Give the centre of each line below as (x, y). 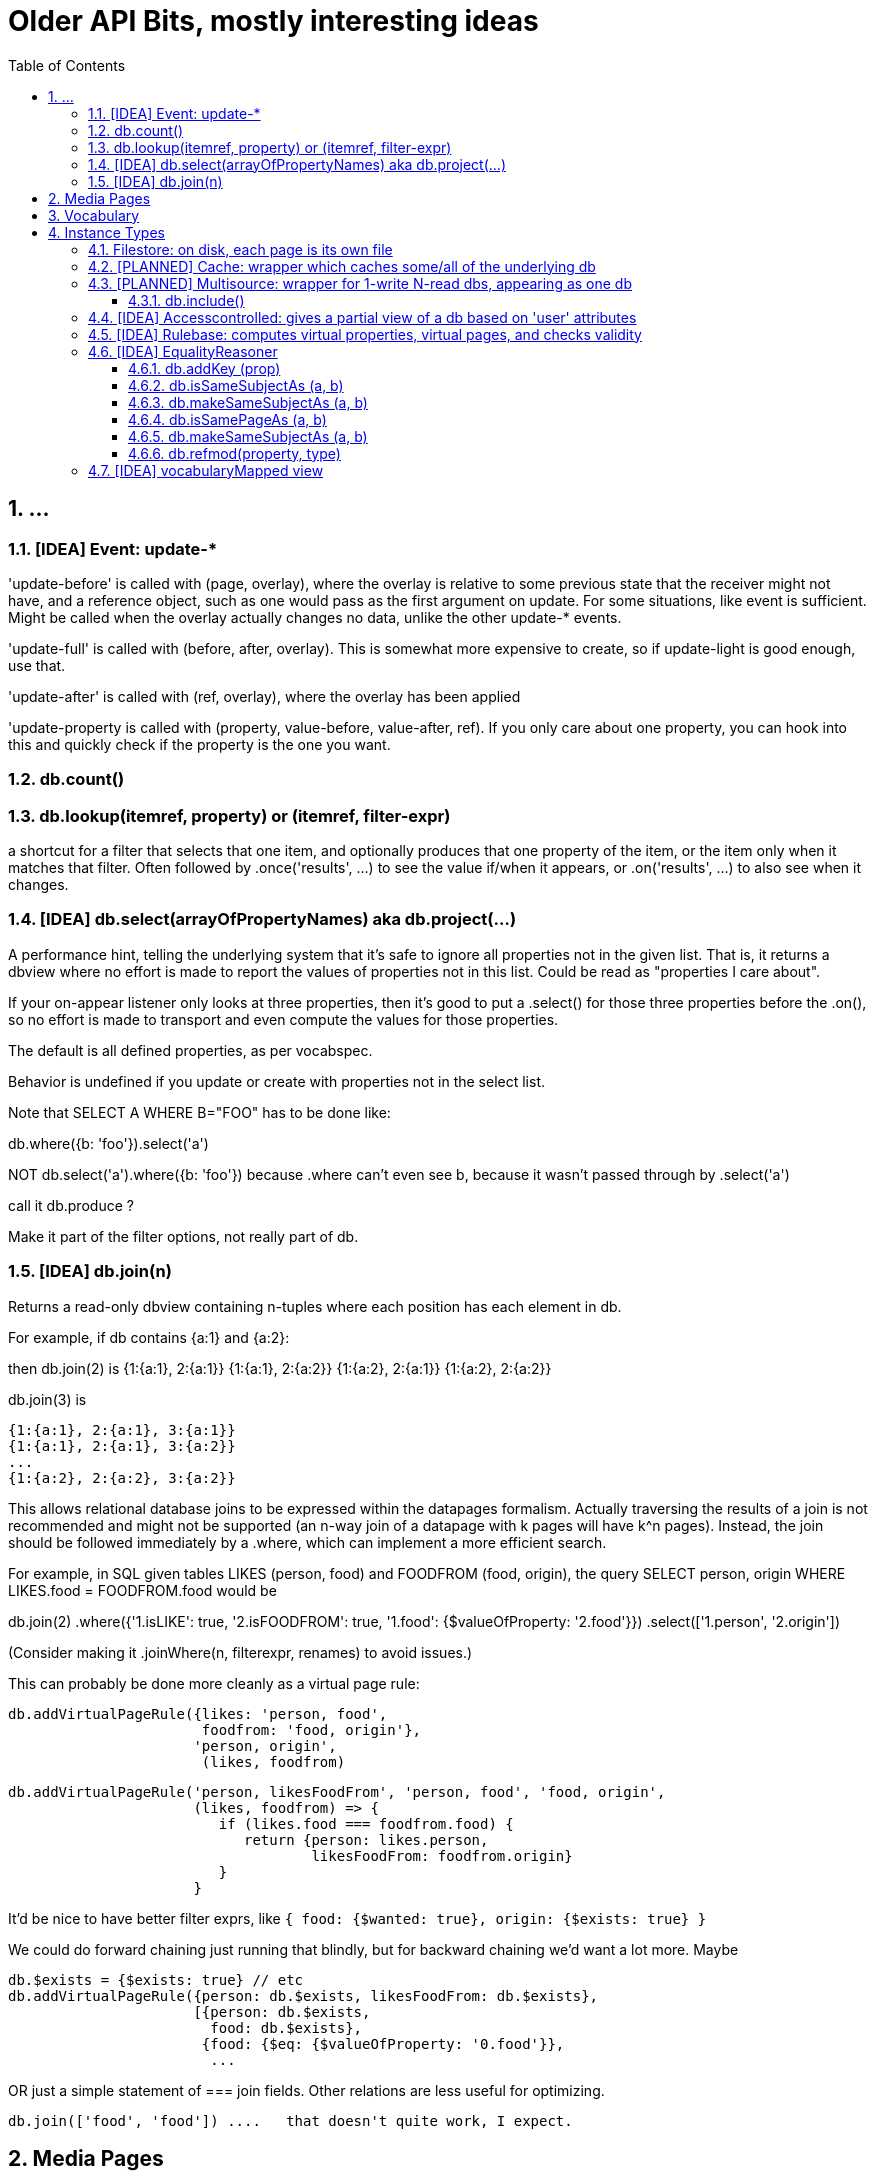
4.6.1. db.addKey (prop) (204, 368)
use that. (37, 665)
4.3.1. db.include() (186, 300)
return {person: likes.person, (366, 1839)
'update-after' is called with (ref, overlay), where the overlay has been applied (264, 696)
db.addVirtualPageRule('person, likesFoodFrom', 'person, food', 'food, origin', (337, 1791)
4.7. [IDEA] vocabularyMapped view (206, 470)
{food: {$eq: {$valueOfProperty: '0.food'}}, (383, 2043)
